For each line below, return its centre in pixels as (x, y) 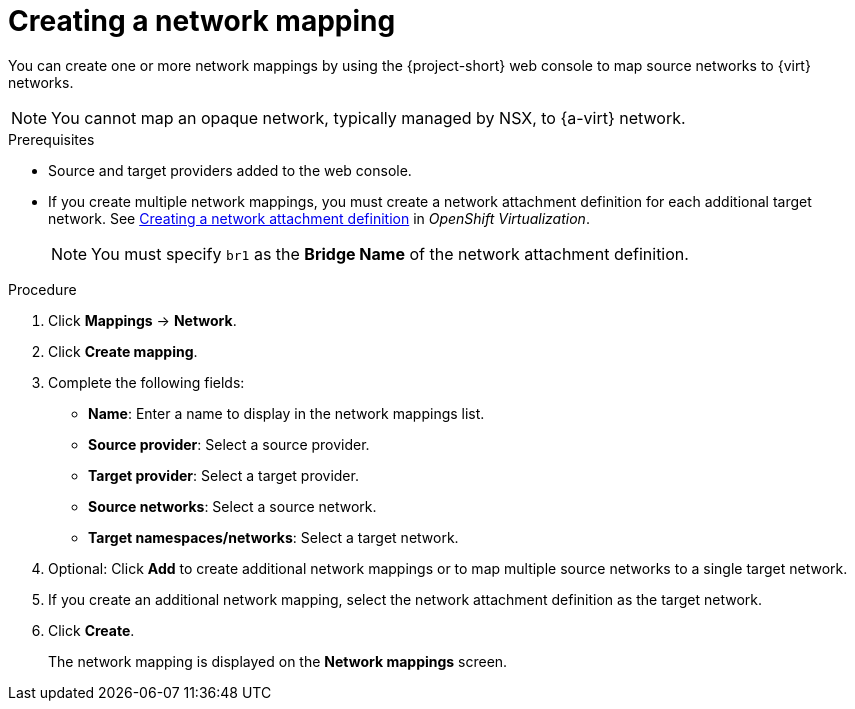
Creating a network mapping (202, 21)
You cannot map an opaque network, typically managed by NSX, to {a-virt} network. (368, 117)
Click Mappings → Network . (142, 320)
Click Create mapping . (123, 351)
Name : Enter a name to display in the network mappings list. (286, 413)
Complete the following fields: (146, 382)
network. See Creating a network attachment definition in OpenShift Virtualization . (319, 218)
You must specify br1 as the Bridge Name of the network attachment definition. (390, 253)
